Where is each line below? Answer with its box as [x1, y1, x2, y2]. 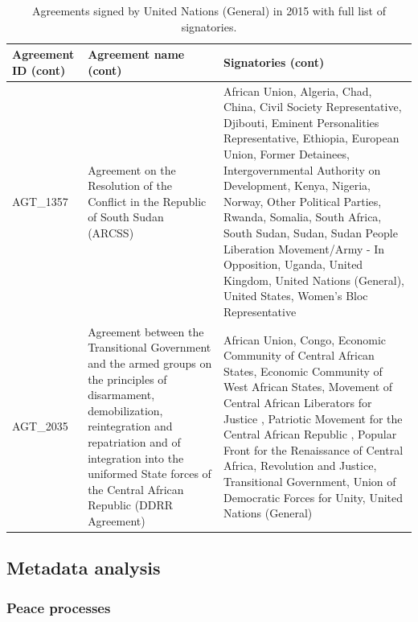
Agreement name [88, 46, 185, 63]
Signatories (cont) [223, 53, 325, 70]
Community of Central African [223, 347, 375, 364]
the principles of [88, 370, 167, 387]
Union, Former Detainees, [223, 146, 350, 162]
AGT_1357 [12, 192, 68, 209]
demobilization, [88, 402, 163, 418]
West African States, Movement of [223, 378, 393, 395]
